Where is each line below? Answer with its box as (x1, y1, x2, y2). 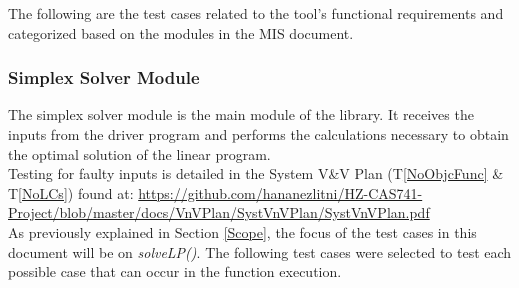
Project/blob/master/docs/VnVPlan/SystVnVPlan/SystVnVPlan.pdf (8, 202, 430, 223)
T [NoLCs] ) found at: (8, 182, 134, 203)
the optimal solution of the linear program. (8, 143, 271, 164)
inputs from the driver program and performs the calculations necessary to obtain (8, 124, 509, 144)
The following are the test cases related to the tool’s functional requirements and (8, 3, 504, 23)
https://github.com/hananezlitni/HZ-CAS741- (138, 182, 423, 203)
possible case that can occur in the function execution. (8, 261, 342, 282)
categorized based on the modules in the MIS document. (8, 22, 354, 43)
